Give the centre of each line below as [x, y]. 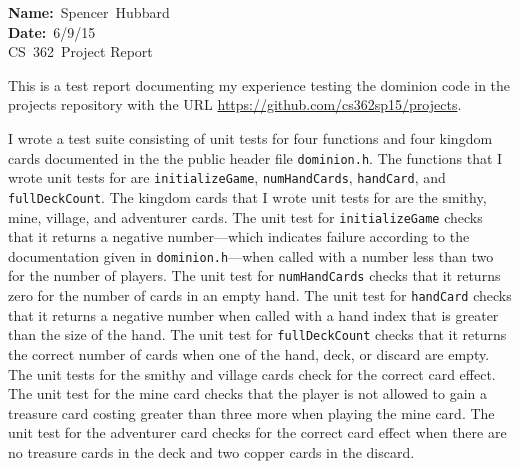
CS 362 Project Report [80, 51]
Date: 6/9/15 [52, 31]
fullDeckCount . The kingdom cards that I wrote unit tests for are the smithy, [247, 196]
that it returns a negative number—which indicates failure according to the [239, 236]
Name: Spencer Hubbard [89, 12]
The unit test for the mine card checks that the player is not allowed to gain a [248, 393]
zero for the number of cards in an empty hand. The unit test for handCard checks [260, 295]
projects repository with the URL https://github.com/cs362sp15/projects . [235, 104]
